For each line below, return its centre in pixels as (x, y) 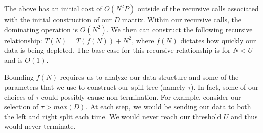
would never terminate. (40, 126)
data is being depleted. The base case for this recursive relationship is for (117, 50)
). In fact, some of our (225, 86)
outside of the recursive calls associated (198, 8)
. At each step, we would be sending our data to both (168, 107)
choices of (19, 96)
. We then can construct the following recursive (180, 29)
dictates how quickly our (218, 40)
